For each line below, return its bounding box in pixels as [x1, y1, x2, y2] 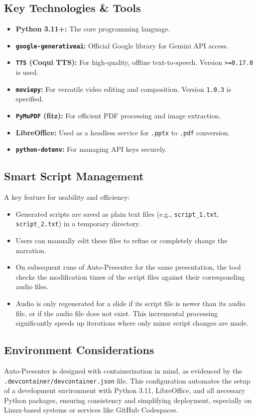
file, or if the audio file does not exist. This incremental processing [15, 308, 218, 318]
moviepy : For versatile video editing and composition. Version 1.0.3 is [15, 83, 232, 94]
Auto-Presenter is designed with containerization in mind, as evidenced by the [4, 365, 243, 376]
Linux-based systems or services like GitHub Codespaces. [4, 405, 178, 415]
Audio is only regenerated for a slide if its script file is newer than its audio [15, 298, 246, 308]
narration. [15, 245, 46, 255]
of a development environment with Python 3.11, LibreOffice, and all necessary [4, 385, 246, 396]
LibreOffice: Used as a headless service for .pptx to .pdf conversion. [15, 127, 230, 137]
